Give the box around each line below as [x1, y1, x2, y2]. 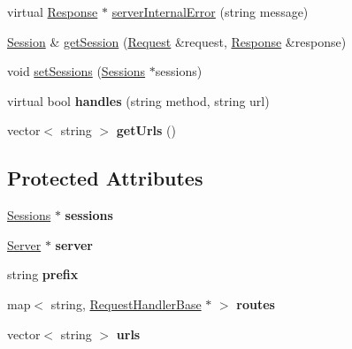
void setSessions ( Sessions [7, 62, 146, 80]
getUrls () [116, 121, 176, 140]
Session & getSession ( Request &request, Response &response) [7, 32, 347, 50]
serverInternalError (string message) [111, 3, 309, 20]
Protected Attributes [7, 164, 203, 192]
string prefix [7, 265, 79, 284]
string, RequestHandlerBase [50, 294, 202, 313]
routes [236, 294, 275, 313]
